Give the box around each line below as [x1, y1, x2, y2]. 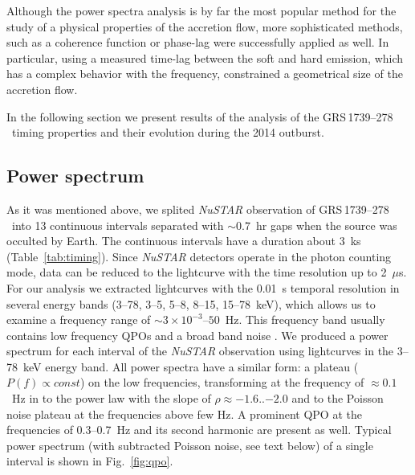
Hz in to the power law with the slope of [11, 390, 211, 407]
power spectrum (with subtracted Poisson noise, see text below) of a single [6, 436, 373, 453]
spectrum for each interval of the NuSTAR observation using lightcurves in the [6, 342, 394, 359]
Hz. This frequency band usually [225, 311, 385, 328]
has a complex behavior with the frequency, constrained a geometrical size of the [6, 65, 403, 82]
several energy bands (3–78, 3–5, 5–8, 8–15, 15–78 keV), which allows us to [6, 295, 376, 312]
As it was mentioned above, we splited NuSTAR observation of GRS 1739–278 [6, 200, 389, 217]
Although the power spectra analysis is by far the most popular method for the [6, 2, 397, 18]
